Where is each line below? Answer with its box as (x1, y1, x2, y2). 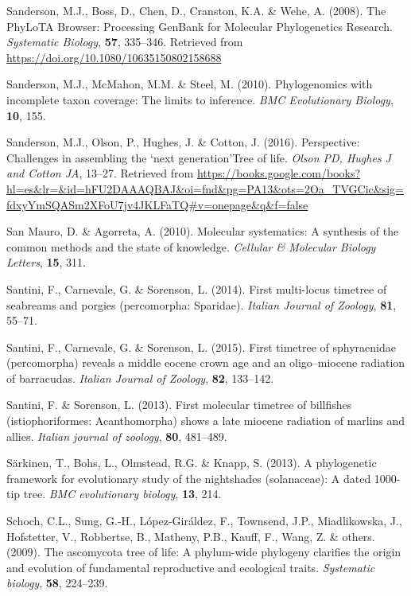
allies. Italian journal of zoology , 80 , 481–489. (6, 427, 227, 444)
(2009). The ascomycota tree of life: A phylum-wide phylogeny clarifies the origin (6, 543, 401, 560)
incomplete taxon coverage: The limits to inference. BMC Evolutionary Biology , (6, 91, 394, 107)
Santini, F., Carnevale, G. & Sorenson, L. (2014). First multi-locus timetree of (6, 280, 387, 297)
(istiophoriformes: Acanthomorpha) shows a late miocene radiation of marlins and (6, 412, 405, 429)
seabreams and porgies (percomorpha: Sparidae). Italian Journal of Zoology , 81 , (6, 296, 397, 313)
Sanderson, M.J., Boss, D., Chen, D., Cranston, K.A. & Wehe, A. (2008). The (6, 2, 386, 18)
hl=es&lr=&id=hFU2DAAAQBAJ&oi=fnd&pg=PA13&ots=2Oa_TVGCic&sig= (6, 180, 404, 197)
